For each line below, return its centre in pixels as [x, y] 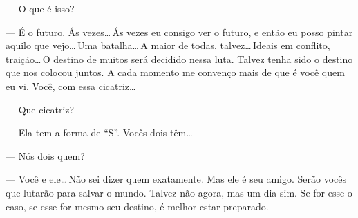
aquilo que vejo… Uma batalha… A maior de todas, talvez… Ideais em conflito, [168, 45]
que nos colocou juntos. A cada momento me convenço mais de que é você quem [175, 72]
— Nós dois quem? [45, 155]
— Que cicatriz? [40, 109]
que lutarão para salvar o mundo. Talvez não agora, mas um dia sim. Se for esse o [179, 192]
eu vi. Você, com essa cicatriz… [71, 85]
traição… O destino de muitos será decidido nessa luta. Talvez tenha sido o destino [179, 58]
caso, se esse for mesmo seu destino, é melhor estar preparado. [137, 206]
